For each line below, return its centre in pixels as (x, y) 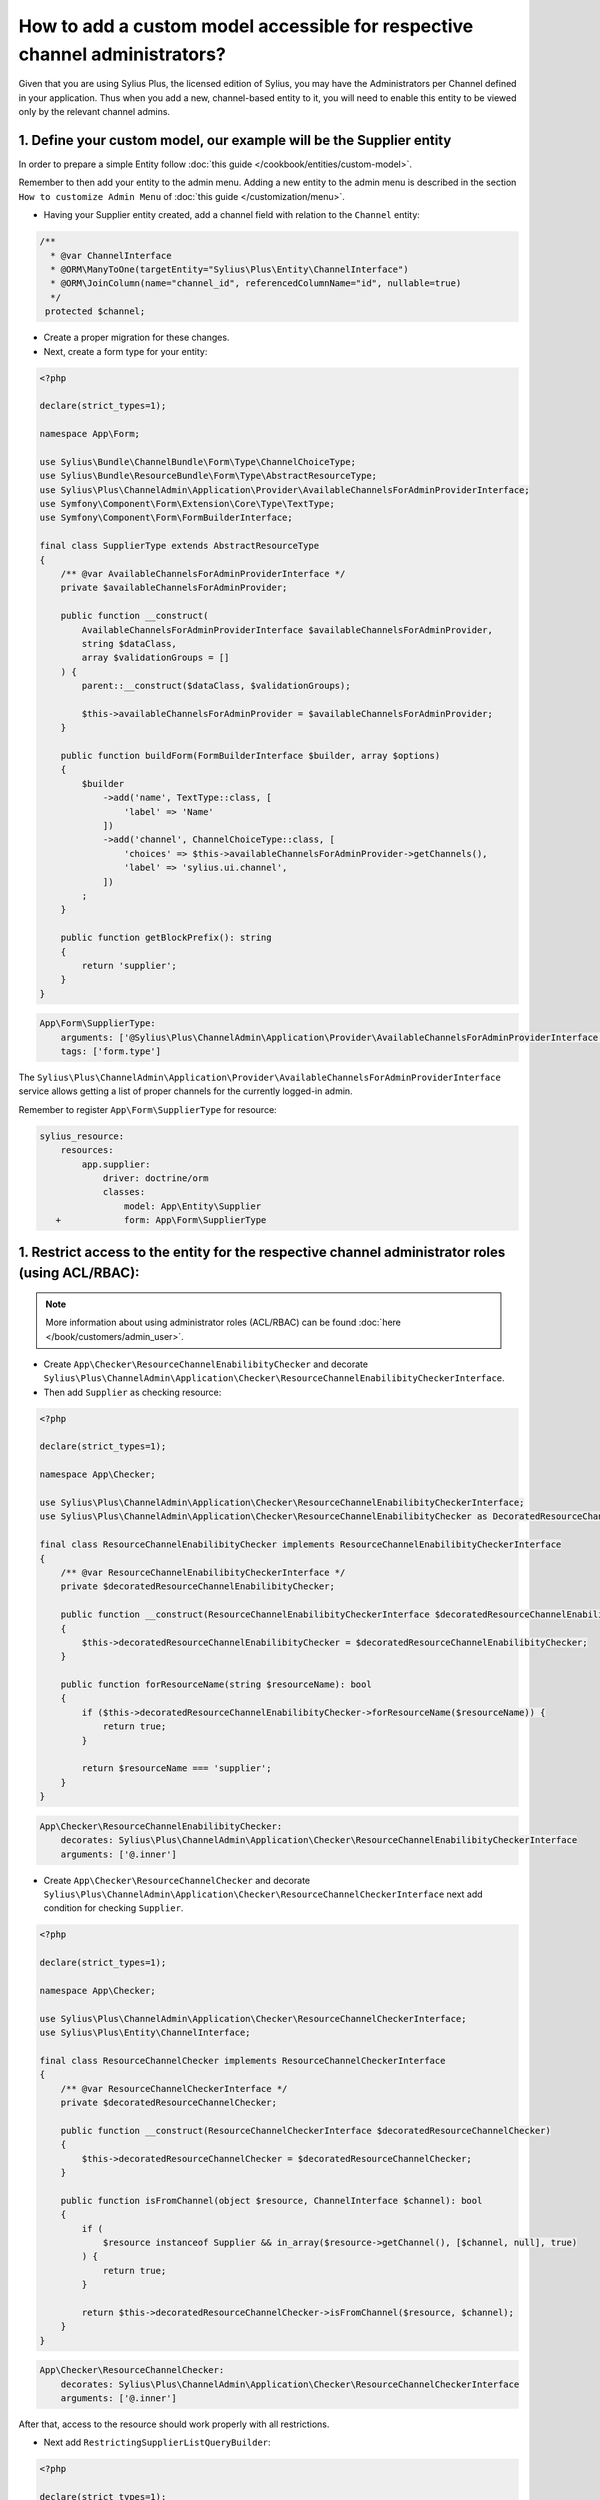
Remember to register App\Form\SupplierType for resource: (147, 1109)
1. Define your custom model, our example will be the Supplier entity (235, 140)
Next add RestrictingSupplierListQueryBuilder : (157, 2442)
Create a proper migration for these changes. (136, 337)
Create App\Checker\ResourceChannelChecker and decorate (176, 1880)
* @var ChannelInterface (111, 255)
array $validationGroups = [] (155, 658)
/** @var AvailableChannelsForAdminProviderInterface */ (203, 573)
